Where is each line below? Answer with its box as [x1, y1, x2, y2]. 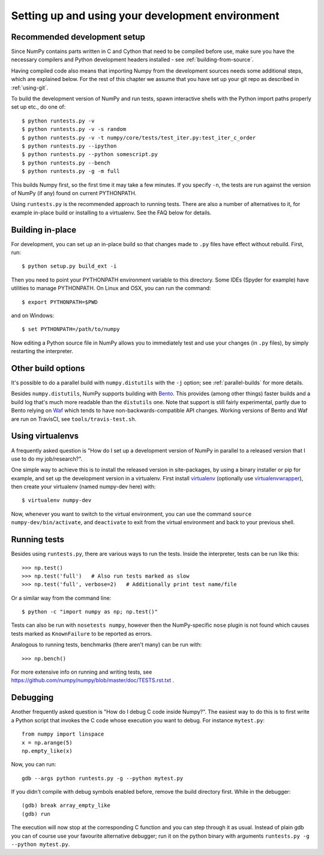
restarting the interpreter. [11, 348, 73, 355]
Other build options [11, 363, 85, 373]
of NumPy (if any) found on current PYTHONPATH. [11, 189, 137, 196]
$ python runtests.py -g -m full [22, 168, 120, 175]
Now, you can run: [11, 761, 56, 768]
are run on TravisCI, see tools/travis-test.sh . [11, 415, 137, 423]
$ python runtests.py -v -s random [22, 126, 127, 133]
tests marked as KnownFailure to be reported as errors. [11, 630, 152, 637]
